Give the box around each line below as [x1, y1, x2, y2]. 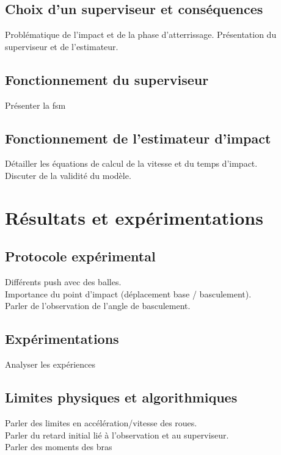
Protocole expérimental [5, 247, 156, 266]
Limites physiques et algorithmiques [5, 388, 238, 407]
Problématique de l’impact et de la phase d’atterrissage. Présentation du [5, 28, 277, 41]
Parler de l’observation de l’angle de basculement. [5, 299, 191, 312]
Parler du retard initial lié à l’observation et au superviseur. [5, 428, 229, 441]
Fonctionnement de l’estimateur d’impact [5, 128, 271, 147]
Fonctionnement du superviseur [5, 70, 209, 89]
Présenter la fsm [5, 98, 66, 111]
